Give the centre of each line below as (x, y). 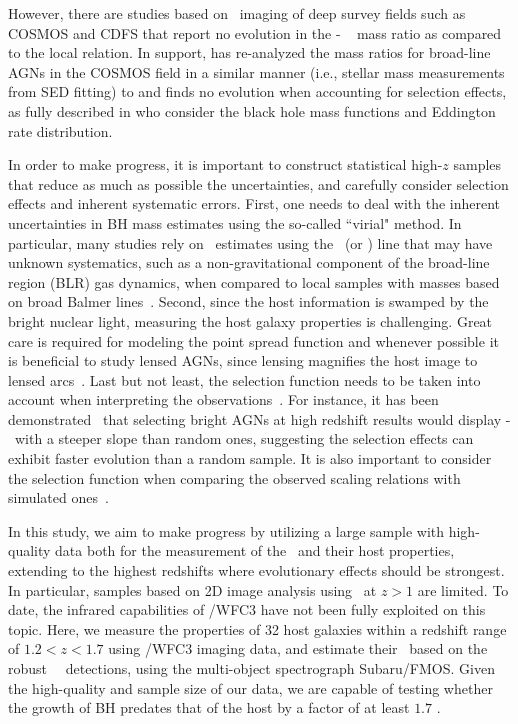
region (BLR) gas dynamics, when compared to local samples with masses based (254, 281)
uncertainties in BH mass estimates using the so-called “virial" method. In (235, 222)
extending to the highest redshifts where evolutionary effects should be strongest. (256, 570)
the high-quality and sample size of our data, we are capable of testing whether (250, 687)
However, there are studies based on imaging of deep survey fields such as (237, 13)
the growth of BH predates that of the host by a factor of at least (209, 707)
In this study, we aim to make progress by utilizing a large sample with (226, 530)
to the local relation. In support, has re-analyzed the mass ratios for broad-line (249, 52)
